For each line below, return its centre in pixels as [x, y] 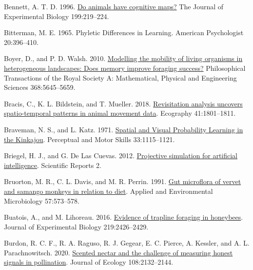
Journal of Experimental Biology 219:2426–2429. [76, 226]
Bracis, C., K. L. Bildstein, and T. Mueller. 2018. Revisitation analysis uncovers [123, 103]
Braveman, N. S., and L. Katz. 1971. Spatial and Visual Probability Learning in [124, 129]
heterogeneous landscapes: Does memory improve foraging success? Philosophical [125, 68]
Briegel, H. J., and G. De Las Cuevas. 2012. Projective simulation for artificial [121, 156]
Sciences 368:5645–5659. [40, 87]
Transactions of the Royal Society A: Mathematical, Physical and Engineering [120, 77]
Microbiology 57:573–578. [42, 200]
